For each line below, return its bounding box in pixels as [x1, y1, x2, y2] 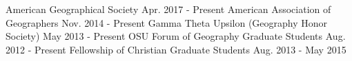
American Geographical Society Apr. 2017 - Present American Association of [6, 2, 331, 16]
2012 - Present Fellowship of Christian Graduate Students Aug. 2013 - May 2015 [6, 42, 346, 56]
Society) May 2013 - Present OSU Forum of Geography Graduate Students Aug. [6, 29, 346, 43]
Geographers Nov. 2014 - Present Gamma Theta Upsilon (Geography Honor [6, 15, 328, 29]
